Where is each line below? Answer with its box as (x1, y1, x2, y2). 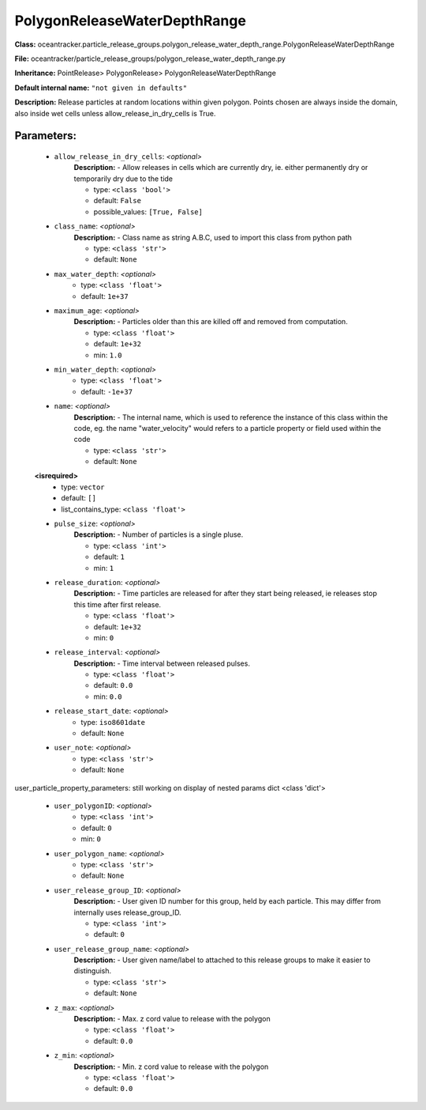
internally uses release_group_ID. (73, 908, 181, 917)
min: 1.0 (93, 350, 122, 360)
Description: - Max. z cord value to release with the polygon (73, 1014, 271, 1024)
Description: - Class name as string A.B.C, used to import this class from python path (73, 232, 353, 242)
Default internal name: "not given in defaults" (14, 83, 188, 92)
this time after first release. (73, 599, 162, 609)
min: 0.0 (93, 692, 122, 701)
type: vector (61, 482, 106, 492)
